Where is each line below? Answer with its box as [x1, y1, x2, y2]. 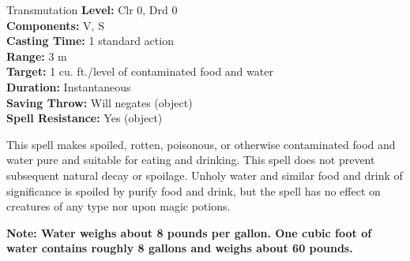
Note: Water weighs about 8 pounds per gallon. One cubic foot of [6, 224, 372, 240]
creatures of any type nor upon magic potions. [6, 198, 231, 214]
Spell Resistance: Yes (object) [6, 110, 163, 126]
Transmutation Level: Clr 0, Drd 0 [6, 2, 178, 17]
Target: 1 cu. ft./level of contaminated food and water [6, 63, 273, 80]
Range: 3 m [6, 47, 67, 64]
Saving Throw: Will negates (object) [6, 94, 193, 110]
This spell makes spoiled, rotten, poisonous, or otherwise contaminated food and [6, 136, 396, 152]
